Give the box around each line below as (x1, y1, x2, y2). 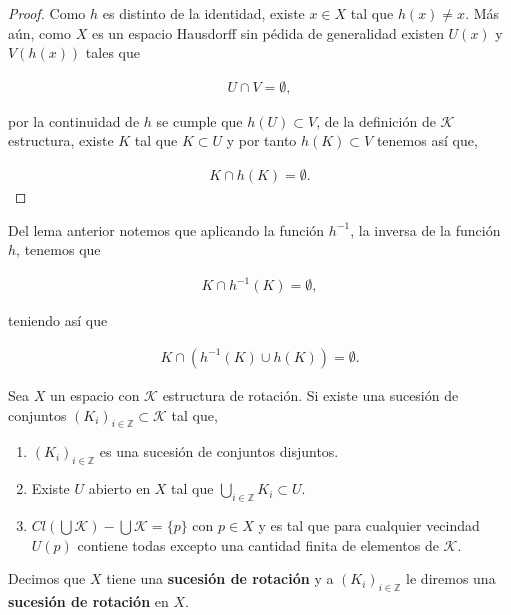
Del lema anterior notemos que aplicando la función (8, 219, 325, 240)
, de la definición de (316, 110, 436, 131)
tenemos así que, (376, 130, 478, 151)
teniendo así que (8, 310, 108, 331)
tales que (85, 42, 140, 63)
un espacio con (49, 384, 140, 405)
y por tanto (226, 130, 297, 151)
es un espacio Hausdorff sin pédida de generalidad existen (91, 22, 444, 43)
